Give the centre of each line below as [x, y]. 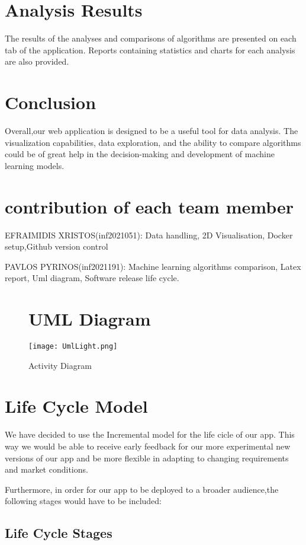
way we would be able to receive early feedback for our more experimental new [148, 446]
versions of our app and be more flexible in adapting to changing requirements [147, 458]
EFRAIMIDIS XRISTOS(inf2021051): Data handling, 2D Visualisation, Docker [149, 235]
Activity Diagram [60, 365]
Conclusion [51, 102]
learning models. [35, 165]
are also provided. [37, 61]
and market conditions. [46, 469]
